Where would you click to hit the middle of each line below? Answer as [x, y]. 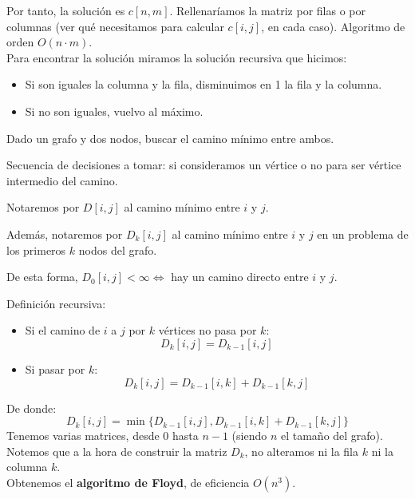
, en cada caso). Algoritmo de [333, 26]
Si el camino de [63, 330]
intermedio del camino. [62, 180]
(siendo [249, 436]
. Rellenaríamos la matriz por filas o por [267, 10]
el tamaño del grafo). [332, 436]
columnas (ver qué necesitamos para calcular [115, 26]
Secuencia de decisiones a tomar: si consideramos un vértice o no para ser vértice [204, 165]
